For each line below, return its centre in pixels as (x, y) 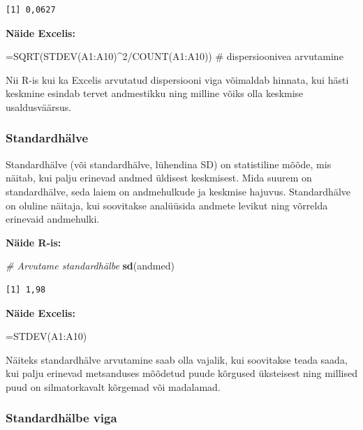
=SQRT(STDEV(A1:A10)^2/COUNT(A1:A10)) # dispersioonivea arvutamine (175, 56)
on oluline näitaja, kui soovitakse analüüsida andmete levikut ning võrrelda (167, 205)
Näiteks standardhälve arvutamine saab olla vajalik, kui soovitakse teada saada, (177, 359)
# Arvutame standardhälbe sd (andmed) (90, 266)
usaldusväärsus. (39, 106)
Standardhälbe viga (61, 418)
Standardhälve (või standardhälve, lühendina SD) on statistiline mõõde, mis (169, 164)
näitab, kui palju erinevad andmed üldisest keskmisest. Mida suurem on (159, 178)
